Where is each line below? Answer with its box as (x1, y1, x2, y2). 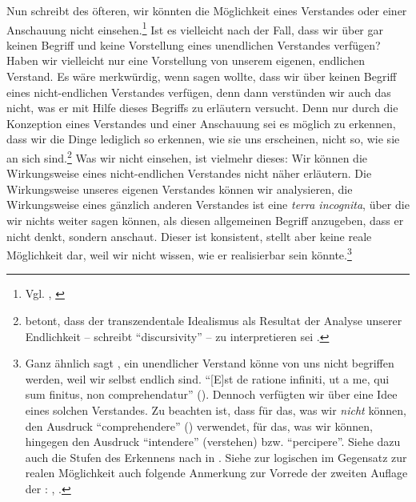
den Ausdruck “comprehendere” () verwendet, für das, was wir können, (25, 417, 373, 434)
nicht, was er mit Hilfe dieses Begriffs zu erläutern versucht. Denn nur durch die (6, 99, 398, 116)
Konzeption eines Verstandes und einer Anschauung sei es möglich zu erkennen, (6, 114, 396, 131)
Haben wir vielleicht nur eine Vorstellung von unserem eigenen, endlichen (6, 52, 365, 69)
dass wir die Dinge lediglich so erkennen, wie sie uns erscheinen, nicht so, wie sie (6, 131, 400, 147)
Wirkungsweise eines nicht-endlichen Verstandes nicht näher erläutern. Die (6, 165, 372, 182)
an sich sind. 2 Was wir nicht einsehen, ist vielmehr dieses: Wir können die (6, 147, 367, 166)
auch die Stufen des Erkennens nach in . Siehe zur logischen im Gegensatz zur (25, 448, 407, 465)
